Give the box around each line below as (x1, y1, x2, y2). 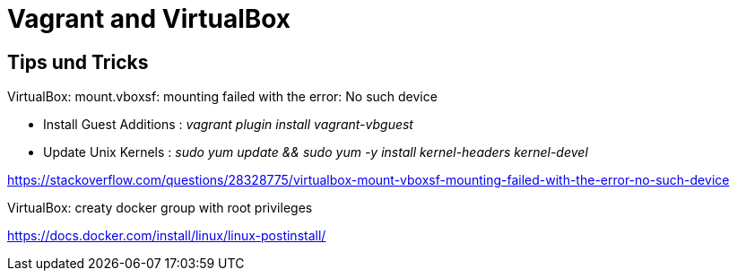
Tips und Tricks (7, 50, 149, 74)
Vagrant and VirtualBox (7, 4, 291, 34)
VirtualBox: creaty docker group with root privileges (7, 200, 313, 216)
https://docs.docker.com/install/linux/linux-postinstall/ (7, 228, 326, 244)
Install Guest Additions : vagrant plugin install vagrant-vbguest (43, 117, 413, 133)
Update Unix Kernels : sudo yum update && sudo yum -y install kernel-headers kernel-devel (43, 144, 588, 161)
